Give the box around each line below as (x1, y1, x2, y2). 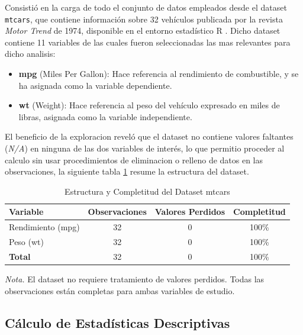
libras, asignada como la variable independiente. (18, 110, 192, 123)
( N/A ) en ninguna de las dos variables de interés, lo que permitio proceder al (5, 142, 285, 154)
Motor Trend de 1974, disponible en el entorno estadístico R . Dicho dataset (5, 24, 281, 37)
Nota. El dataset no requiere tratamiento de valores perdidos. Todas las (5, 273, 265, 285)
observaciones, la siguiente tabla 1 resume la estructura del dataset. (5, 165, 249, 178)
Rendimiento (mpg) (9, 221, 80, 233)
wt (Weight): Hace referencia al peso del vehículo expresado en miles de (18, 99, 280, 111)
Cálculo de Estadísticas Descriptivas (5, 313, 230, 331)
